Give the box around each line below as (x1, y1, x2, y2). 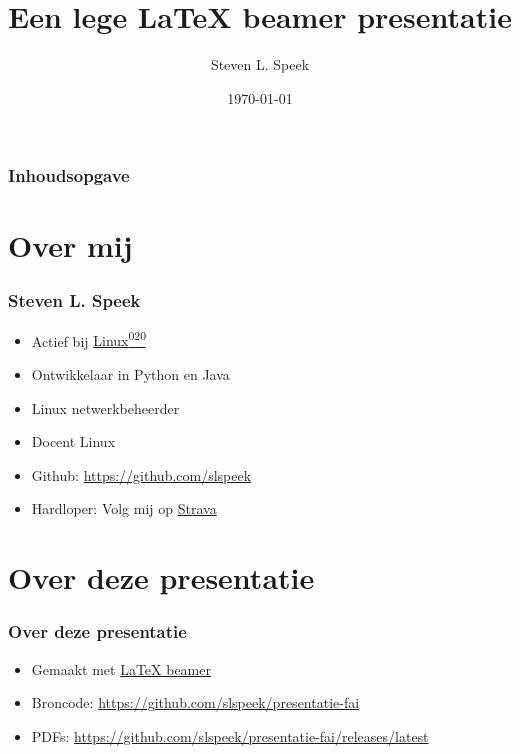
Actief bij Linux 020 (31, 327, 146, 351)
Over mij (8, 225, 133, 266)
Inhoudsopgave (8, 163, 130, 188)
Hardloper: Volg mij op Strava (31, 498, 217, 519)
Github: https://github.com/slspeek (31, 464, 252, 485)
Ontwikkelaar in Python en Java (31, 364, 230, 385)
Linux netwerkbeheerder (31, 397, 180, 418)
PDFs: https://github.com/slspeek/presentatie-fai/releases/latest (31, 725, 429, 746)
